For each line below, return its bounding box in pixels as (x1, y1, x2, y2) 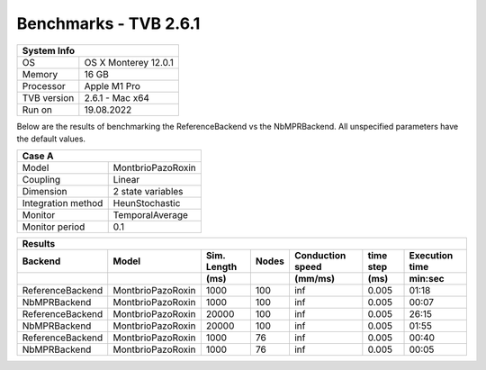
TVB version (22, 91, 75, 104)
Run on (22, 104, 53, 116)
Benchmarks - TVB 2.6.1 (16, 14, 201, 33)
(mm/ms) (293, 273, 335, 285)
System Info (22, 44, 76, 57)
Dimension (22, 185, 67, 198)
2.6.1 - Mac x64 (84, 91, 150, 104)
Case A (22, 149, 54, 162)
